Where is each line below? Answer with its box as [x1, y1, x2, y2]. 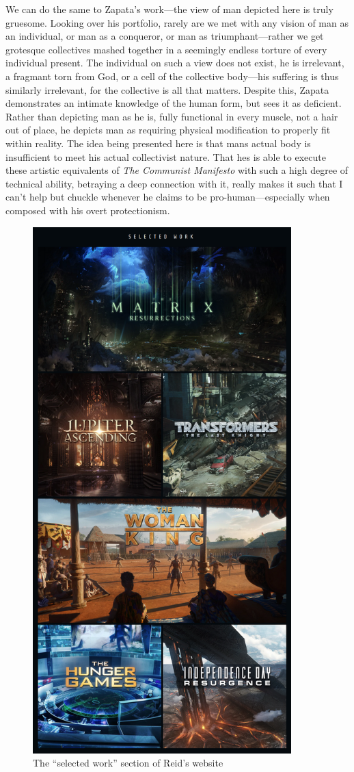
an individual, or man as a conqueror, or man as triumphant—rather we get [5, 29, 324, 43]
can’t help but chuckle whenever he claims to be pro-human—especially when [5, 190, 330, 204]
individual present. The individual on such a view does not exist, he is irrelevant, [5, 55, 344, 70]
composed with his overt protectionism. [5, 203, 170, 217]
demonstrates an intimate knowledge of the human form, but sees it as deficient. [5, 96, 342, 110]
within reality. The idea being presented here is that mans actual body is [5, 136, 311, 150]
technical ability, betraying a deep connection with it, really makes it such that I [5, 176, 343, 190]
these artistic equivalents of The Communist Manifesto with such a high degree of [5, 163, 349, 177]
